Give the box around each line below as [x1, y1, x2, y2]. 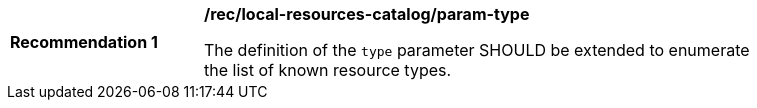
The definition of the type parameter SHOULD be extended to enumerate [204, 40, 750, 60]
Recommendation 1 [10, 32, 158, 52]
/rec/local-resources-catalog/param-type [204, 4, 530, 24]
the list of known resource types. [204, 60, 452, 80]
